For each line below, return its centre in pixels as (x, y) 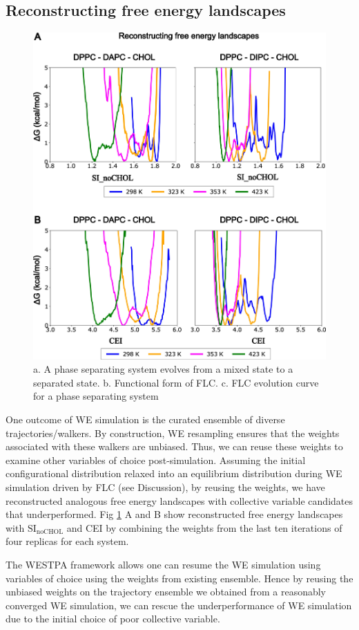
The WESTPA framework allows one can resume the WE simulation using (163, 564)
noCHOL (50, 532)
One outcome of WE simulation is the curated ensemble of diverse (145, 419)
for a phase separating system (96, 396)
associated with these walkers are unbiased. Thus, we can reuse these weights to (174, 446)
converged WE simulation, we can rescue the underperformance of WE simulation (179, 605)
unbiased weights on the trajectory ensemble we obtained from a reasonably (166, 592)
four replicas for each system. (67, 541)
